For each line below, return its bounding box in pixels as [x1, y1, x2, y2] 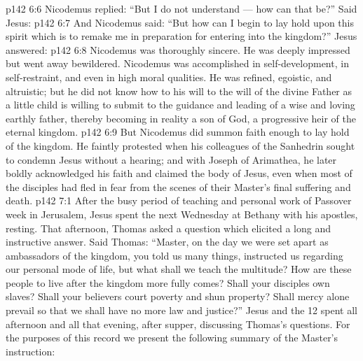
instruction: [6, 344, 55, 358]
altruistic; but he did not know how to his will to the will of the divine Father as [6, 83, 352, 98]
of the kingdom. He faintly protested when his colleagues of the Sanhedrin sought [6, 138, 355, 153]
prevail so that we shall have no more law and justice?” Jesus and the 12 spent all [6, 303, 357, 318]
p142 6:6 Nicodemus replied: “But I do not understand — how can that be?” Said [6, 1, 357, 15]
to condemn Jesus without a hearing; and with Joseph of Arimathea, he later [6, 152, 337, 167]
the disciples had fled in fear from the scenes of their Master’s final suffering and [6, 179, 351, 194]
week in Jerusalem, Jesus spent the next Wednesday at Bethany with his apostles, [6, 206, 358, 221]
